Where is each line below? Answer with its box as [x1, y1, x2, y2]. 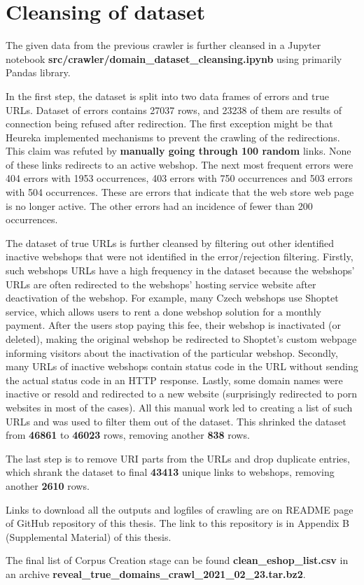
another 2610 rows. [6, 478, 90, 493]
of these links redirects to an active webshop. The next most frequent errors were [6, 157, 353, 171]
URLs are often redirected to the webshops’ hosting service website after [6, 276, 316, 291]
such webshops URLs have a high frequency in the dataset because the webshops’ [6, 263, 355, 278]
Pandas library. [6, 65, 71, 80]
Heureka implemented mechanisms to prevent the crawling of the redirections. [6, 129, 340, 144]
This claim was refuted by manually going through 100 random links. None [6, 143, 351, 158]
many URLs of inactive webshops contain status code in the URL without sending [6, 359, 358, 374]
